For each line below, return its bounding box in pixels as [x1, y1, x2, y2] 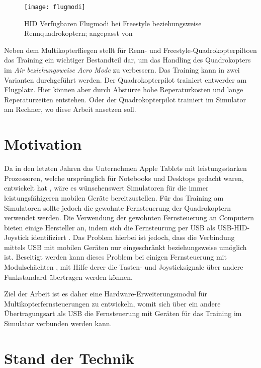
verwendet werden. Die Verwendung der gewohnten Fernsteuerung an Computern [4, 212, 254, 223]
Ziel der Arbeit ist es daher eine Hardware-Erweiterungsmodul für [4, 288, 208, 299]
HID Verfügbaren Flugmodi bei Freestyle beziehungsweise [24, 18, 202, 28]
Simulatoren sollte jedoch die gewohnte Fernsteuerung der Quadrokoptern [4, 202, 231, 213]
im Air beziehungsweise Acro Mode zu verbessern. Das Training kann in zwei [4, 65, 240, 75]
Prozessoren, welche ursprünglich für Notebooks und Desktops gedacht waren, [4, 172, 244, 183]
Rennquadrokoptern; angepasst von [24, 28, 133, 38]
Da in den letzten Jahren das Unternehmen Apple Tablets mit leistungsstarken [4, 163, 247, 173]
